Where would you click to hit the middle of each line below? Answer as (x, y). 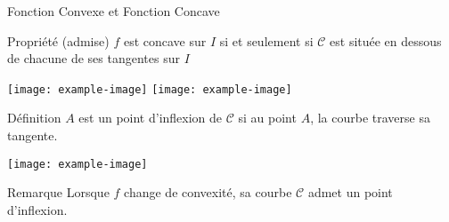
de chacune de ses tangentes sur (94, 58)
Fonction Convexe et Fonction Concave (114, 11)
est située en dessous (386, 40)
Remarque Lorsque (58, 192)
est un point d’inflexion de (151, 118)
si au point (267, 118)
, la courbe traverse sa (370, 118)
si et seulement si (266, 40)
